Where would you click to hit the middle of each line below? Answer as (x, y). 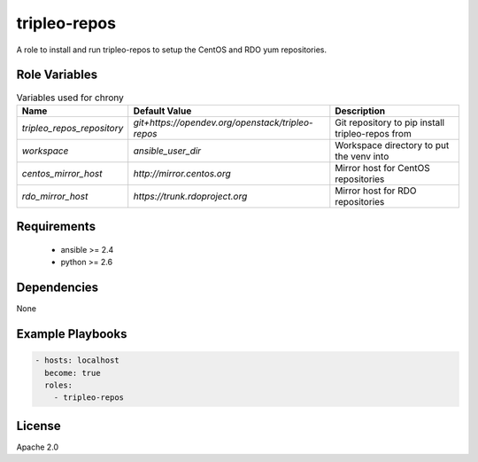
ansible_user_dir (167, 151)
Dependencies (58, 288)
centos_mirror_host (62, 173)
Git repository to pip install (390, 122)
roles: (59, 385)
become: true (73, 373)
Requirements (56, 227)
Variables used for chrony (70, 98)
